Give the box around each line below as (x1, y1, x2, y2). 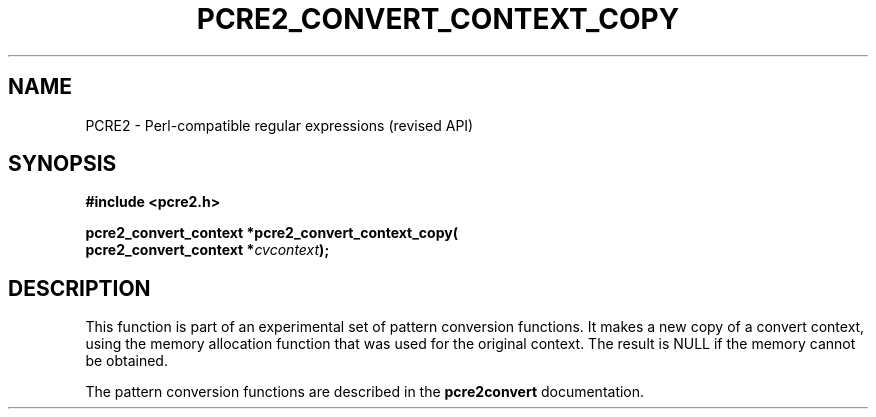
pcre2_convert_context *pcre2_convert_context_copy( (85, 224, 458, 242)
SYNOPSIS (8, 151, 117, 177)
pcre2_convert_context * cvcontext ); (85, 241, 330, 259)
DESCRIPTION (8, 275, 151, 301)
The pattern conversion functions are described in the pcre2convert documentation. (85, 383, 645, 401)
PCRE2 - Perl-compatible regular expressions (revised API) (85, 116, 474, 134)
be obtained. (85, 352, 168, 370)
